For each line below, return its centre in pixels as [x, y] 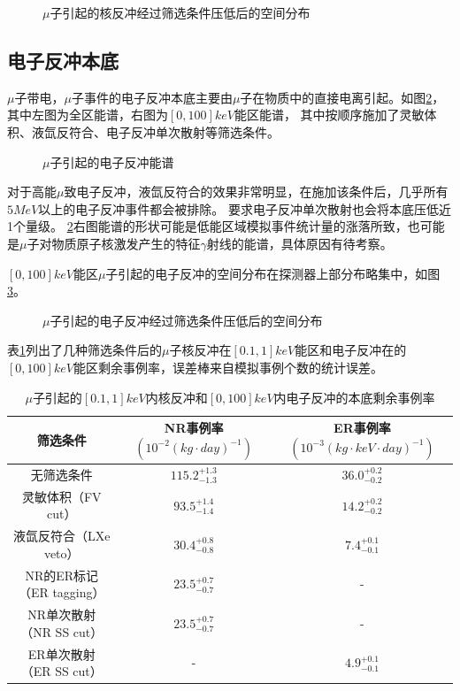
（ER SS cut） [61, 671]
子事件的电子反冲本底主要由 [152, 97]
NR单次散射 [62, 614]
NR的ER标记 [62, 575]
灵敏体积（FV [61, 496]
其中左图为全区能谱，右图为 [88, 115]
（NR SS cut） [62, 631]
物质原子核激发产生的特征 [126, 243]
